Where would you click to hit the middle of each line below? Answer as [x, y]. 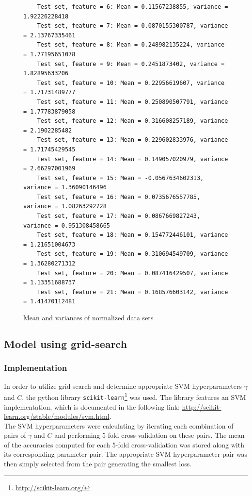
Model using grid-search [66, 343]
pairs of [15, 435]
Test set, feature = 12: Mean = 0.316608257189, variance [133, 121]
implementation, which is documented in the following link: [92, 406]
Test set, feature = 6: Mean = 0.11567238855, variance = [133, 7]
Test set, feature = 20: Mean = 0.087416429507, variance [133, 273]
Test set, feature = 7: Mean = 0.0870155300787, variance [133, 26]
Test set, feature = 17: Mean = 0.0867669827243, [119, 216]
